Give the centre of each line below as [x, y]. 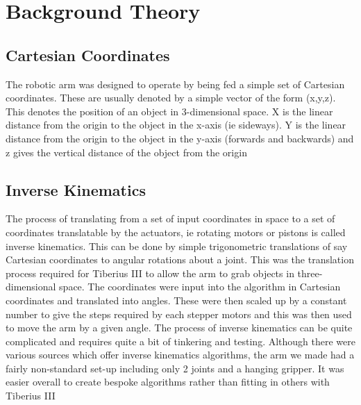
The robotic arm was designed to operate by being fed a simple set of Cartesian [175, 84]
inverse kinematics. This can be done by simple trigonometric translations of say [177, 246]
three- [310, 273]
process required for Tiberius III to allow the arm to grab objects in [150, 273]
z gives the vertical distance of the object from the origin [126, 152]
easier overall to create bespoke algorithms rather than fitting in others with [168, 382]
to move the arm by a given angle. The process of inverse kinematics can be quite [179, 328]
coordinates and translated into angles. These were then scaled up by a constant [176, 300]
